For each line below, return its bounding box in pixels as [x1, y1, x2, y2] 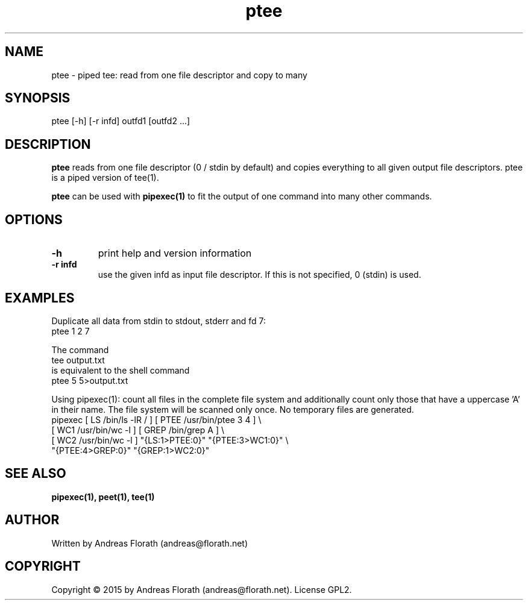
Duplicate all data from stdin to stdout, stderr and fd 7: [51, 315, 266, 326]
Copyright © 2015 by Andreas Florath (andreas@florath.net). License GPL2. [51, 584, 352, 595]
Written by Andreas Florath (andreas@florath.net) [51, 538, 248, 548]
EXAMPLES [5, 290, 75, 306]
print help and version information [98, 247, 252, 260]
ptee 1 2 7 [51, 325, 90, 336]
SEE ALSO [5, 466, 66, 481]
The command [51, 344, 109, 355]
